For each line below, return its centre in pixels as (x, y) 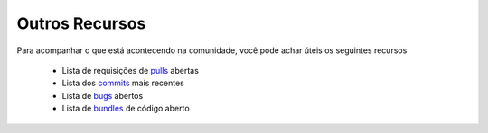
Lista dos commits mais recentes (123, 83)
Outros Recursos (81, 23)
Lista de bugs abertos (103, 95)
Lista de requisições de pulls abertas (130, 70)
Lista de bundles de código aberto (126, 109)
